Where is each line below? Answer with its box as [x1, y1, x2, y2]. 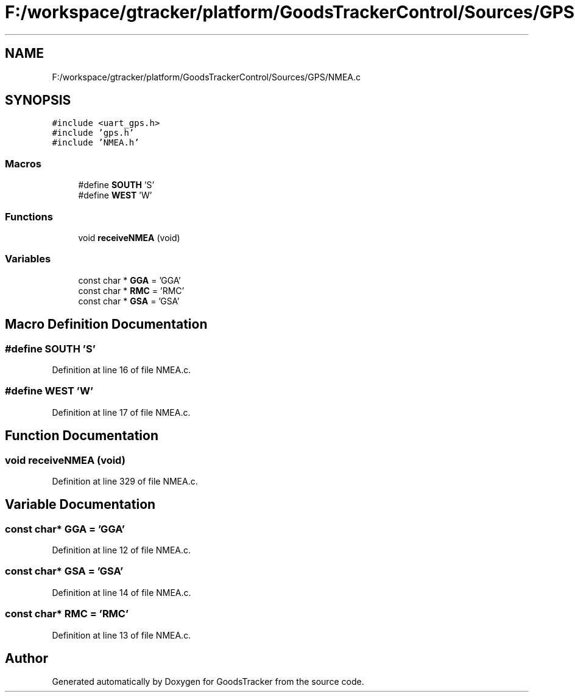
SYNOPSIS [5, 93, 71, 108]
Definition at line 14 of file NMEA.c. [52, 587, 191, 598]
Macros [5, 157, 41, 170]
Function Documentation [5, 428, 158, 444]
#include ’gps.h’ [52, 128, 135, 138]
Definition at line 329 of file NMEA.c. [52, 475, 198, 486]
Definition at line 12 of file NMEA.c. [52, 545, 191, 556]
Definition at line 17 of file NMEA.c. [52, 407, 191, 418]
